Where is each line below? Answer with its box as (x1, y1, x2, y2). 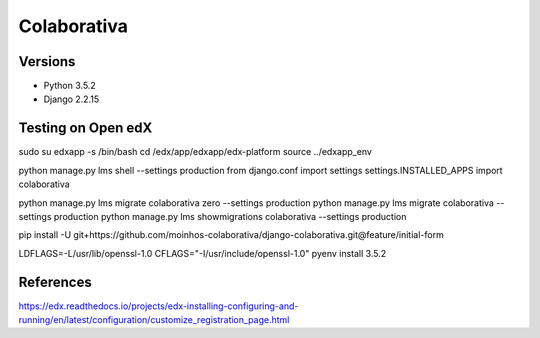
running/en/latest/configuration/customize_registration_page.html (18, 314, 290, 325)
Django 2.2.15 (43, 93, 100, 105)
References (18, 273, 92, 290)
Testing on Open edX (18, 120, 153, 137)
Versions (18, 53, 76, 70)
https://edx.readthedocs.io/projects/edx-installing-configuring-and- (18, 300, 299, 312)
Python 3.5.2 (43, 80, 97, 92)
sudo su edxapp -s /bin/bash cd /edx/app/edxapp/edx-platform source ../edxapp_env (18, 146, 372, 158)
